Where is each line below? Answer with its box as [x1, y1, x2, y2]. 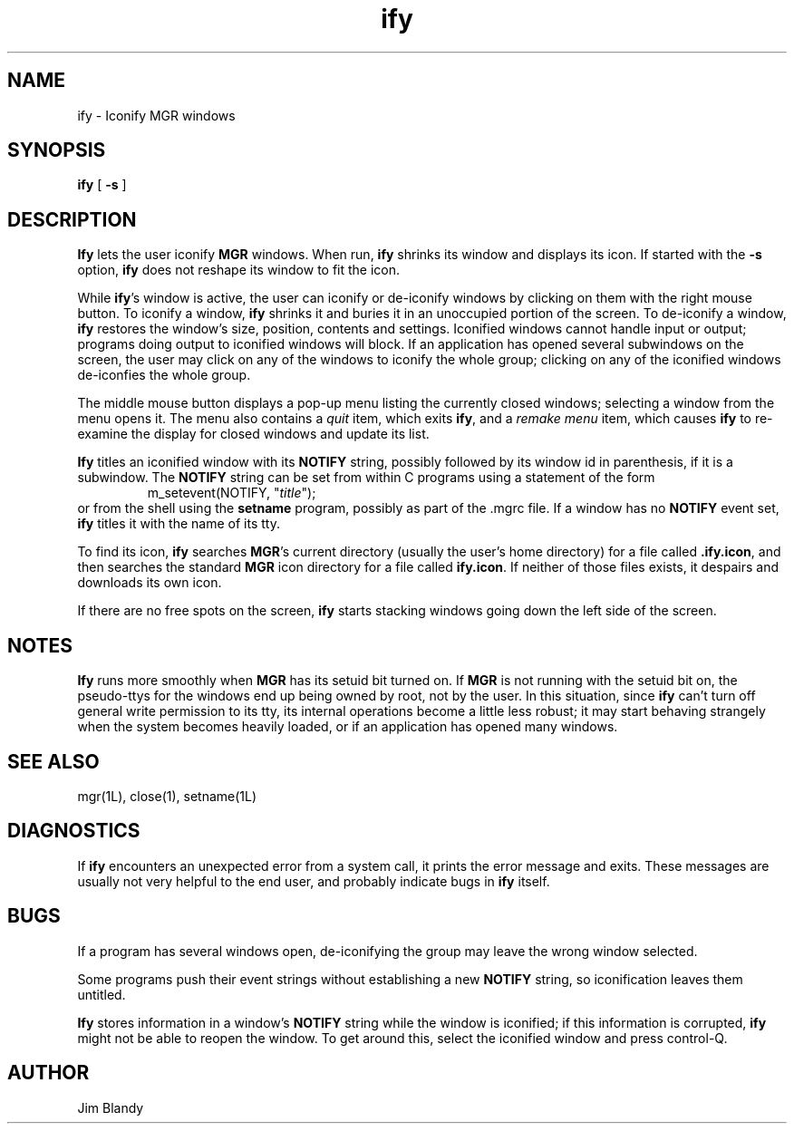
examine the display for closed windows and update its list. [77, 426, 430, 442]
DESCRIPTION [7, 208, 137, 231]
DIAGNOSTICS [7, 819, 140, 843]
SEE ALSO [7, 749, 100, 773]
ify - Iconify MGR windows [77, 107, 236, 123]
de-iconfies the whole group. [77, 367, 251, 383]
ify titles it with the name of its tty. [77, 516, 280, 532]
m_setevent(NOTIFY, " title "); [147, 485, 316, 501]
